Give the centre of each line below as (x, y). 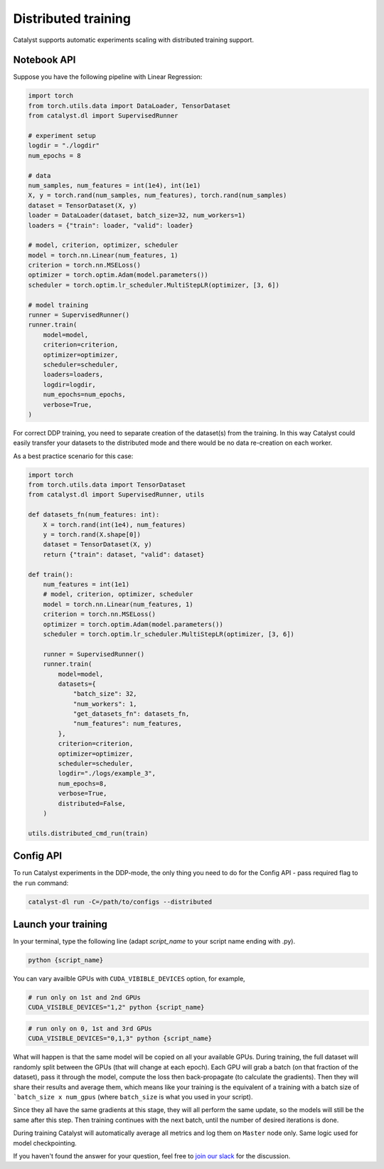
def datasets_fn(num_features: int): (94, 515)
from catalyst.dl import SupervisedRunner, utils (116, 495)
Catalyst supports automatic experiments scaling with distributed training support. (133, 40)
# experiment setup (62, 136)
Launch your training (60, 925)
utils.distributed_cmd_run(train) (88, 833)
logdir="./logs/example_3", (107, 773)
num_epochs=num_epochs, (84, 395)
